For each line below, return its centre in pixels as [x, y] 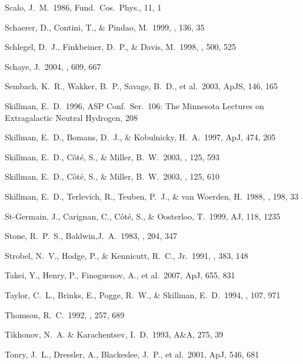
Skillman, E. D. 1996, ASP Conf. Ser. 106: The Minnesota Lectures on [134, 105]
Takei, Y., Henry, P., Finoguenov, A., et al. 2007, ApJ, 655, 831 [120, 275]
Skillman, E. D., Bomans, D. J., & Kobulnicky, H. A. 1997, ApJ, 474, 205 [140, 137]
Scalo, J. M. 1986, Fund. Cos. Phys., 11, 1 [83, 7]
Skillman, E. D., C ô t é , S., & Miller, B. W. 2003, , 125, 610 [112, 176]
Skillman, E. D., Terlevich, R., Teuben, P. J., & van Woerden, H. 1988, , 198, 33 [152, 196]
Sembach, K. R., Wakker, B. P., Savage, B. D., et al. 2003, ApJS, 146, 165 [141, 86]
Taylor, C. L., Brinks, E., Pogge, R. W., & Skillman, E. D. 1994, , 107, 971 [143, 294]
